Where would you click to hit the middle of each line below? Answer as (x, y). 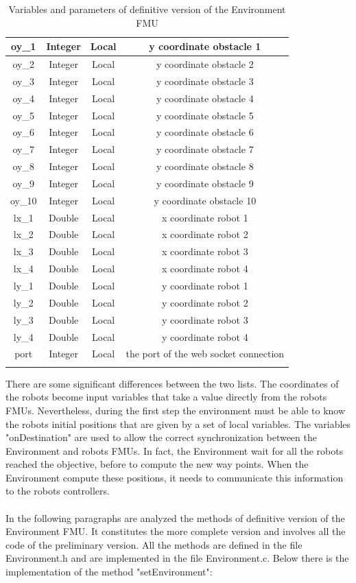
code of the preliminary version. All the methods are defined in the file (154, 544)
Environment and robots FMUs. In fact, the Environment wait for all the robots (175, 450)
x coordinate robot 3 (205, 251)
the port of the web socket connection (205, 354)
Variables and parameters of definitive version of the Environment (147, 9)
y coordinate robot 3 (205, 319)
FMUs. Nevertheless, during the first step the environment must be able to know (176, 410)
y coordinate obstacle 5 (205, 115)
